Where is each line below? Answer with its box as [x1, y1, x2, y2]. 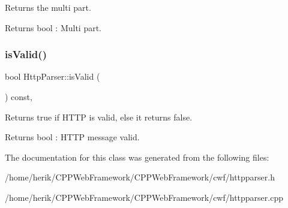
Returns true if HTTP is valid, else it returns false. [5, 110, 193, 123]
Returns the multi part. [5, 1, 91, 13]
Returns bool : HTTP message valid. [5, 131, 140, 143]
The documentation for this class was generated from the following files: [5, 150, 269, 163]
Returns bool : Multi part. [5, 21, 102, 34]
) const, [5, 91, 32, 103]
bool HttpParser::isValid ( [5, 70, 100, 83]
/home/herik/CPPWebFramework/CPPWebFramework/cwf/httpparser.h [5, 171, 275, 183]
